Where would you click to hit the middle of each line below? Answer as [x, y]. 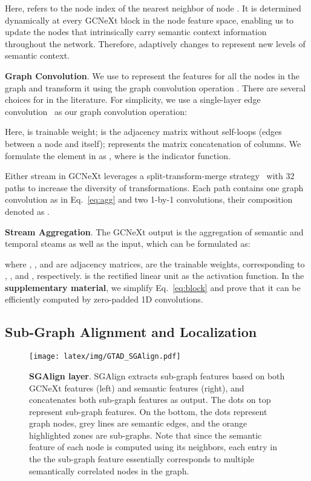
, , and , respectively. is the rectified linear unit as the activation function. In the [155, 276]
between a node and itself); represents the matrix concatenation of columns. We [153, 143]
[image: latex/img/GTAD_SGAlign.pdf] [105, 357]
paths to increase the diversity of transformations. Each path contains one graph [154, 187]
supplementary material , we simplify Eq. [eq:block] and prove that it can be [153, 287]
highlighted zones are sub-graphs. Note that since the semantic [146, 435]
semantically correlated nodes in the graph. [109, 470]
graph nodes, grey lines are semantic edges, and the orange [138, 423]
